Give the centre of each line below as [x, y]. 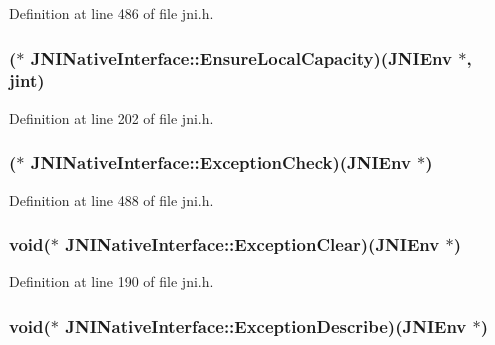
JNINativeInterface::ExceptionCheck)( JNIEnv [220, 162]
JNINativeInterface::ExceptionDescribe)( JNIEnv [266, 325]
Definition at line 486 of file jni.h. [111, 13]
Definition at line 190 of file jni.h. [111, 281]
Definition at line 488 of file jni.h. [111, 199]
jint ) [27, 80]
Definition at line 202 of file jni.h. [111, 117]
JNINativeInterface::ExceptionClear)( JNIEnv [252, 244]
